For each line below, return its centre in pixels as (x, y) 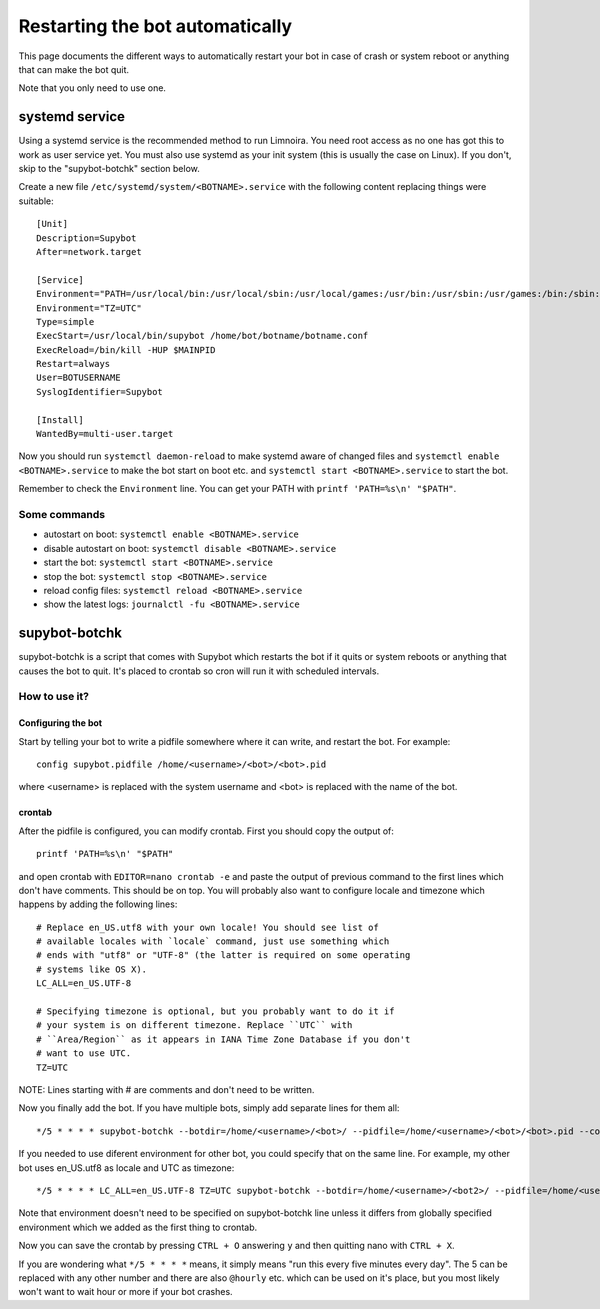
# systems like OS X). (92, 969)
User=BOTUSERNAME (78, 378)
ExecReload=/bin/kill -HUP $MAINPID (126, 349)
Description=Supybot (86, 238)
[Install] (60, 419)
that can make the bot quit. (74, 69)
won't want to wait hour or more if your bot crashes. (126, 1292)
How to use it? (54, 697)
